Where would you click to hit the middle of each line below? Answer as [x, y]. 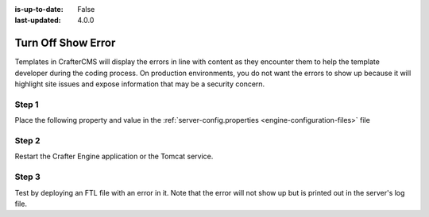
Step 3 [28, 177]
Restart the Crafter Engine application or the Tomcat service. [114, 156]
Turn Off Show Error [65, 43]
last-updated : [38, 21]
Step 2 [27, 140]
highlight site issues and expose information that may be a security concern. [140, 84]
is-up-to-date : [39, 9]
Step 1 [27, 105]
